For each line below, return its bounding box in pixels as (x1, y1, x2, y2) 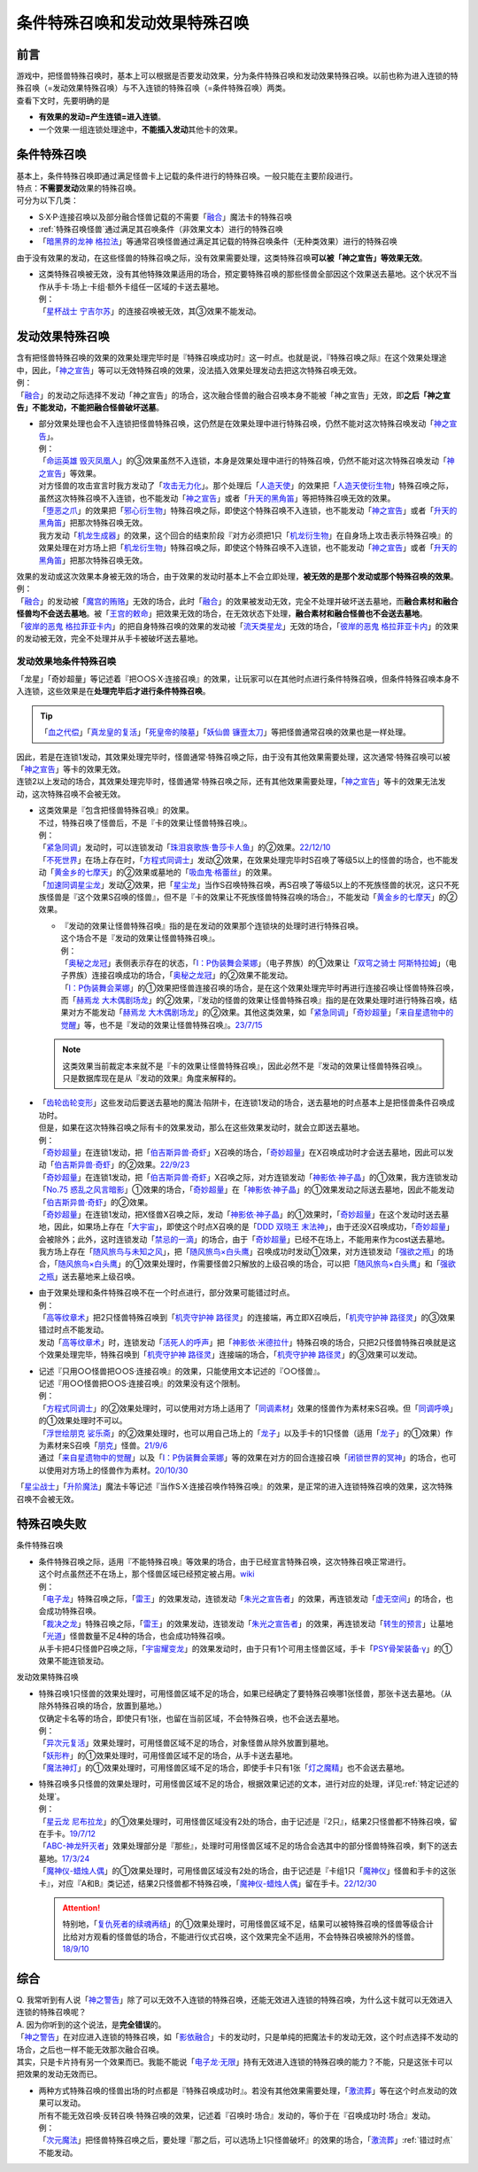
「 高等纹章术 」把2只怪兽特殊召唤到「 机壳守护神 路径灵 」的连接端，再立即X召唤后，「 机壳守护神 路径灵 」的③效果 (38, 1312, 456, 1323)
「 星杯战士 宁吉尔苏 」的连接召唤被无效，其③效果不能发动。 (38, 306, 261, 316)
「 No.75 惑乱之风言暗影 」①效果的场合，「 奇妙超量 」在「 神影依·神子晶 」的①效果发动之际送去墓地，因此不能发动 (38, 1184, 455, 1195)
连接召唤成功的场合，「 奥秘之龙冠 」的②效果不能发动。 (91, 970, 293, 981)
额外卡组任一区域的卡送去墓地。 (107, 281, 225, 292)
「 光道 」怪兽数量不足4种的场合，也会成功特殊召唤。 (38, 1631, 230, 1641)
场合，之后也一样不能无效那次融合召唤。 (16, 2044, 164, 2055)
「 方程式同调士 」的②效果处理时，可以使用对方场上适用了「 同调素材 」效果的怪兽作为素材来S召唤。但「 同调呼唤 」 (38, 1403, 458, 1413)
